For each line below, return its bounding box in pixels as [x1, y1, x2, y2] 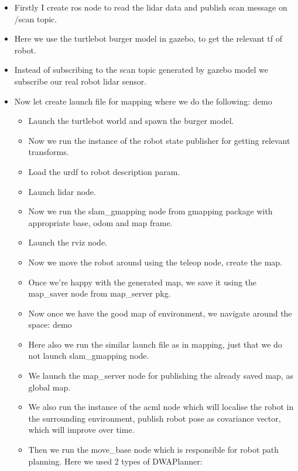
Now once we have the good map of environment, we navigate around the [28, 307, 292, 319]
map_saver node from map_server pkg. [28, 287, 171, 300]
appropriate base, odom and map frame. [28, 216, 173, 228]
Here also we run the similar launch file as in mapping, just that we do [28, 338, 282, 350]
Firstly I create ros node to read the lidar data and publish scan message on [14, 1, 287, 13]
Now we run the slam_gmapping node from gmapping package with [28, 205, 273, 217]
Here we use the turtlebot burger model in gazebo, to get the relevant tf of [14, 32, 282, 45]
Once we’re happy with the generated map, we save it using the [28, 275, 257, 288]
